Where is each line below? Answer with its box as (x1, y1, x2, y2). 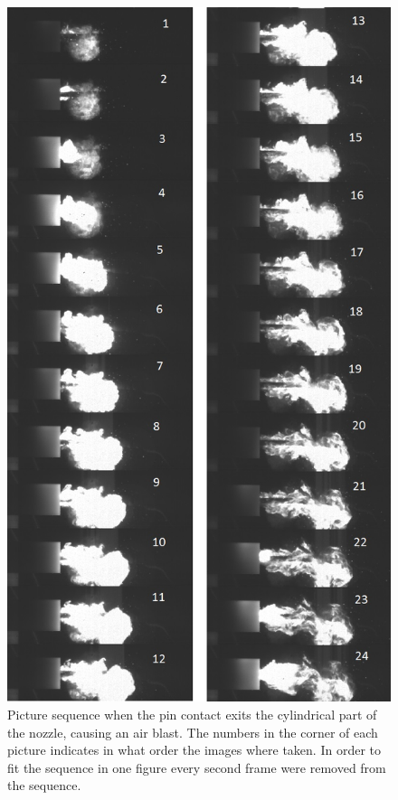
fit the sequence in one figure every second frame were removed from (7, 758, 386, 776)
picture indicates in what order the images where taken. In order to (7, 740, 381, 759)
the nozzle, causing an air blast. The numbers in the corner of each (7, 722, 378, 741)
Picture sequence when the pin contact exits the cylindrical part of (7, 705, 377, 724)
